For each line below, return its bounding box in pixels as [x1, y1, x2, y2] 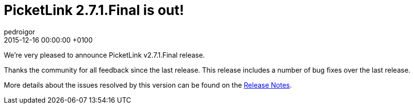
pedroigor [4, 27, 35, 36]
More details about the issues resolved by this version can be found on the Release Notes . [4, 80, 292, 89]
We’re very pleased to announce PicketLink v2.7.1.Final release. [4, 50, 205, 59]
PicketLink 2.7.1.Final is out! [4, 2, 184, 18]
